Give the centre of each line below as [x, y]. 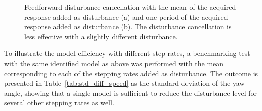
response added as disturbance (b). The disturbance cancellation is [128, 26]
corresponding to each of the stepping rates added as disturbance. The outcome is [131, 73]
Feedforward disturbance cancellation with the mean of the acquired [130, 7]
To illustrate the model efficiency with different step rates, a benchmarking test [127, 53]
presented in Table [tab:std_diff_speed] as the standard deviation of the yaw [124, 83]
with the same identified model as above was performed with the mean [114, 63]
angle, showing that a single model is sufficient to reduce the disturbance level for [131, 93]
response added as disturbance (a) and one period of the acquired [126, 16]
